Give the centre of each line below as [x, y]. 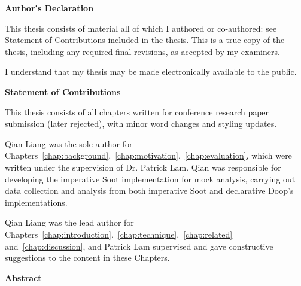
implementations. [36, 202]
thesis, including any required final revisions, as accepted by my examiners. [142, 51]
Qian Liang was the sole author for [69, 143]
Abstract [23, 277]
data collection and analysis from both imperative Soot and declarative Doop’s [149, 191]
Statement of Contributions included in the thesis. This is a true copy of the [145, 40]
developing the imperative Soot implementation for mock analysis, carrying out [150, 179]
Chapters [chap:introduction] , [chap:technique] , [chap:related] [119, 234]
